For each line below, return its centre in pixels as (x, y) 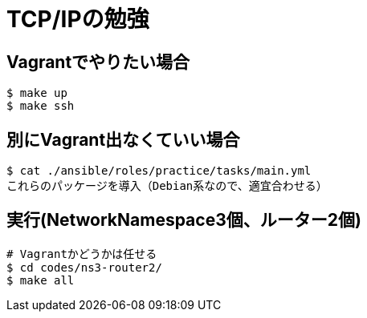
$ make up (37, 93)
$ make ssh (41, 106)
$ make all (41, 280)
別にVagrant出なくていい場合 (123, 139)
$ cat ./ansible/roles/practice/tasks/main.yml (159, 171)
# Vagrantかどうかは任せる (82, 254)
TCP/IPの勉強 (78, 19)
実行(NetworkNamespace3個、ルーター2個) (184, 220)
